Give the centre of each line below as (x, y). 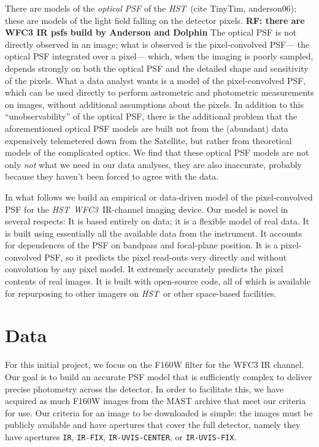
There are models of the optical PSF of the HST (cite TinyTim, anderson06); (151, 8)
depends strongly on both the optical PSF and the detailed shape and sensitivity (157, 68)
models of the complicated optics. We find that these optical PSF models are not (157, 152)
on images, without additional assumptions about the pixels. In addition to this (155, 104)
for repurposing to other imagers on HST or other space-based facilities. (141, 293)
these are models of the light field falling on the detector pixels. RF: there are (155, 20)
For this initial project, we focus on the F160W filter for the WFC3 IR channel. (155, 365)
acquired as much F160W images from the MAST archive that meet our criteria (156, 401)
